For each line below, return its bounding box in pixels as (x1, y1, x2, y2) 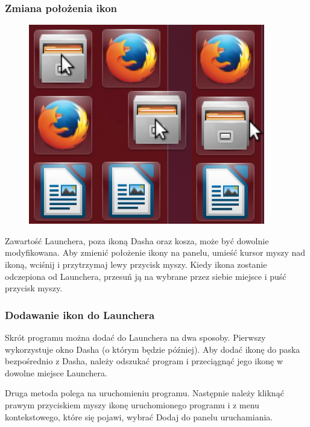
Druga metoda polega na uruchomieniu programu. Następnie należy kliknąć (5, 387, 284, 399)
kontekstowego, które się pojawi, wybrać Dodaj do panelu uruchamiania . (5, 410, 273, 423)
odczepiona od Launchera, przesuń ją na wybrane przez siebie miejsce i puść (5, 270, 286, 282)
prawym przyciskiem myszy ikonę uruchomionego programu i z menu (5, 398, 259, 411)
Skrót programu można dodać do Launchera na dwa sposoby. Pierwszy (5, 331, 266, 343)
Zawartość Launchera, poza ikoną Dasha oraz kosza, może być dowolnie (5, 234, 269, 247)
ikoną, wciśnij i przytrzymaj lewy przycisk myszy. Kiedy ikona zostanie (5, 258, 267, 270)
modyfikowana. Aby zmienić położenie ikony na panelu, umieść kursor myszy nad (5, 246, 306, 259)
